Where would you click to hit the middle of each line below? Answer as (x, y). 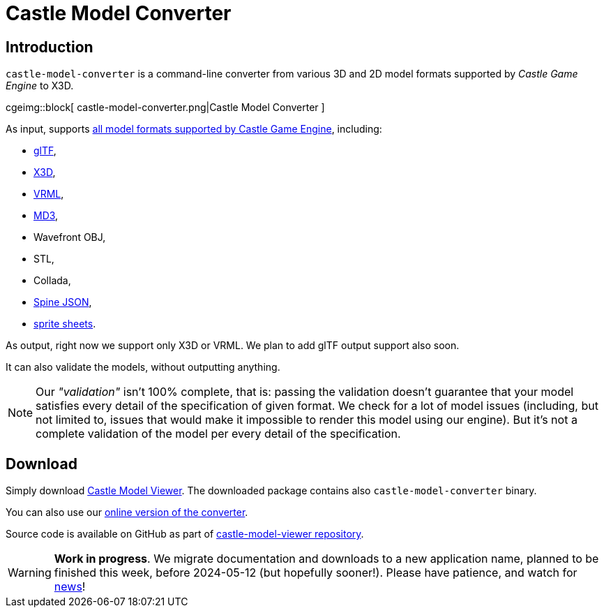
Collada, (52, 281)
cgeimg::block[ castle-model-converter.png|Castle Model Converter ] (165, 108)
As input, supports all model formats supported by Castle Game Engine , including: (194, 129)
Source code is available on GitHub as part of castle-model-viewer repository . (185, 534)
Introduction (50, 47)
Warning (30, 573)
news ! (70, 587)
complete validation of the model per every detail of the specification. (218, 434)
